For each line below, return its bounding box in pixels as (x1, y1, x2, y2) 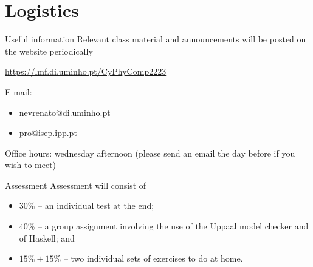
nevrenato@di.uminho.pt (19, 106, 111, 118)
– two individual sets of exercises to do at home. (63, 252, 243, 265)
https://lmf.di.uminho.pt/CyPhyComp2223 (5, 65, 167, 78)
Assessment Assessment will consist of (5, 178, 146, 191)
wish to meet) (5, 158, 57, 171)
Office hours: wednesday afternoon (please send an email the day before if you (5, 146, 295, 159)
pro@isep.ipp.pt (19, 126, 77, 139)
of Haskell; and (19, 231, 75, 244)
